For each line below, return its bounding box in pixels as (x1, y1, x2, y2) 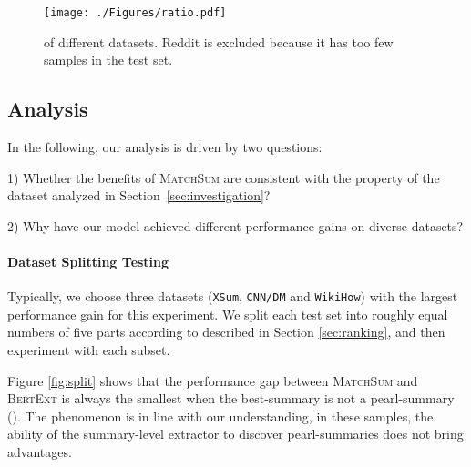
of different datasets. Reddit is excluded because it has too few (44, 32, 394, 51)
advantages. (7, 442, 72, 462)
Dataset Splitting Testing (7, 252, 169, 271)
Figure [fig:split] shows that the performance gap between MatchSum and (7, 371, 418, 390)
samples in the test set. (44, 50, 173, 69)
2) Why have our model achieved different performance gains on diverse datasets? (7, 216, 464, 235)
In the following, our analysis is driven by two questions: (7, 137, 323, 157)
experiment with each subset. (7, 340, 170, 360)
